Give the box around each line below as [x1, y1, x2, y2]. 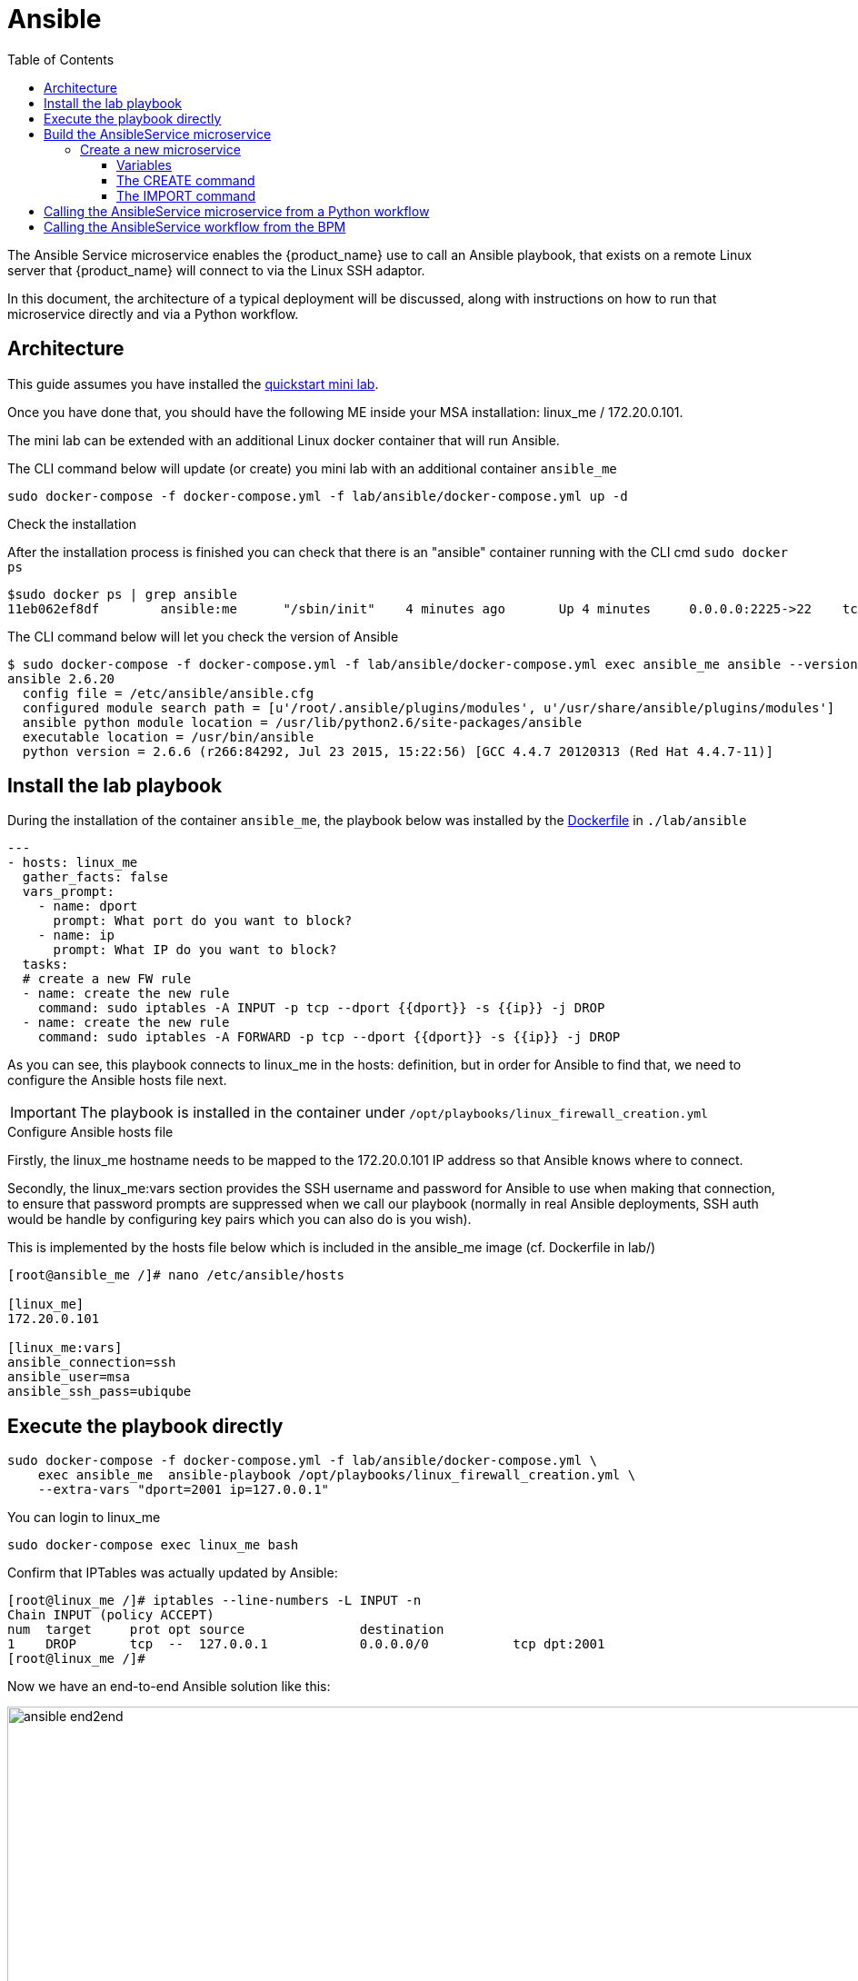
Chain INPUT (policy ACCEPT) [7, 1608, 214, 1623]
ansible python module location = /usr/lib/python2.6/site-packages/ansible [22, 714, 583, 730]
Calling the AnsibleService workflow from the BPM [44, 218, 346, 234]
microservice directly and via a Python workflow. [7, 305, 299, 322]
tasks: [22, 957, 69, 972]
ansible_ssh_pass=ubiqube [7, 1384, 192, 1399]
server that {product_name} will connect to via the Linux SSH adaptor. [7, 262, 425, 278]
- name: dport [37, 899, 138, 914]
